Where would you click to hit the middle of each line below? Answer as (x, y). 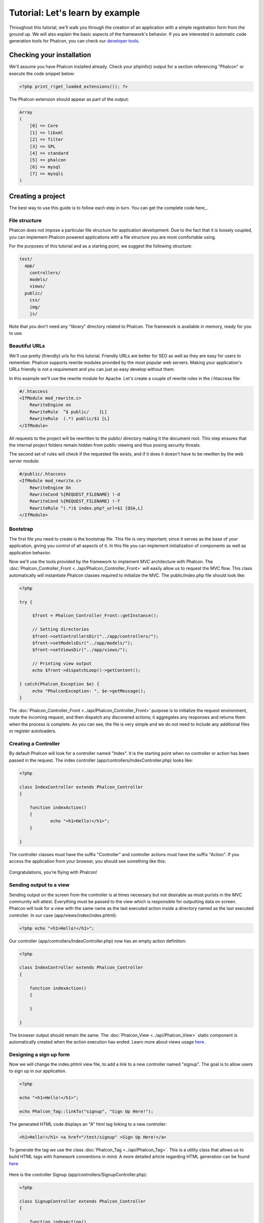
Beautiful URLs (27, 346)
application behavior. (30, 552)
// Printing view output (62, 664)
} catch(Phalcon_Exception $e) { (59, 684)
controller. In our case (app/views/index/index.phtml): (63, 915)
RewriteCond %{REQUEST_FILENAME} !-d (75, 494)
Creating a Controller (34, 744)
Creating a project (37, 196)
